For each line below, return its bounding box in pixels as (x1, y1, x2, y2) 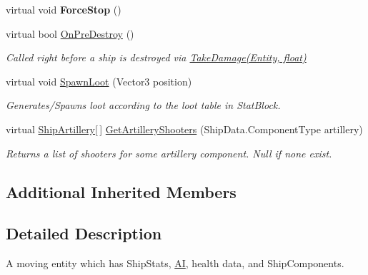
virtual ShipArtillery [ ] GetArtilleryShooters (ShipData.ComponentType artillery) (6, 121, 363, 136)
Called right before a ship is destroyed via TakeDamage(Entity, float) (6, 50, 307, 65)
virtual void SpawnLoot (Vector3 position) (6, 73, 192, 88)
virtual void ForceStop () (6, 2, 121, 16)
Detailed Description (6, 222, 162, 244)
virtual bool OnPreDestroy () (6, 26, 134, 41)
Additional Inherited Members (6, 180, 237, 202)
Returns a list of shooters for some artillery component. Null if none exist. (6, 145, 332, 160)
